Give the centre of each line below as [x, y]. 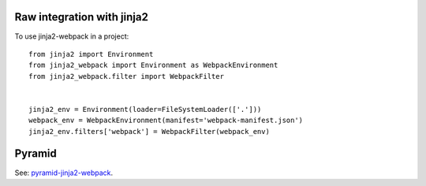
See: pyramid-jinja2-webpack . [64, 173]
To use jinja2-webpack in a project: [72, 36]
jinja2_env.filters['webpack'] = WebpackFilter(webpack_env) [149, 131]
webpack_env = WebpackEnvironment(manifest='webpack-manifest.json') [166, 121]
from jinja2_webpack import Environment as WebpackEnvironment [153, 65]
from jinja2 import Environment [91, 54]
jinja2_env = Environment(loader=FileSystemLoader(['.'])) [145, 109]
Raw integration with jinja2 [82, 17]
